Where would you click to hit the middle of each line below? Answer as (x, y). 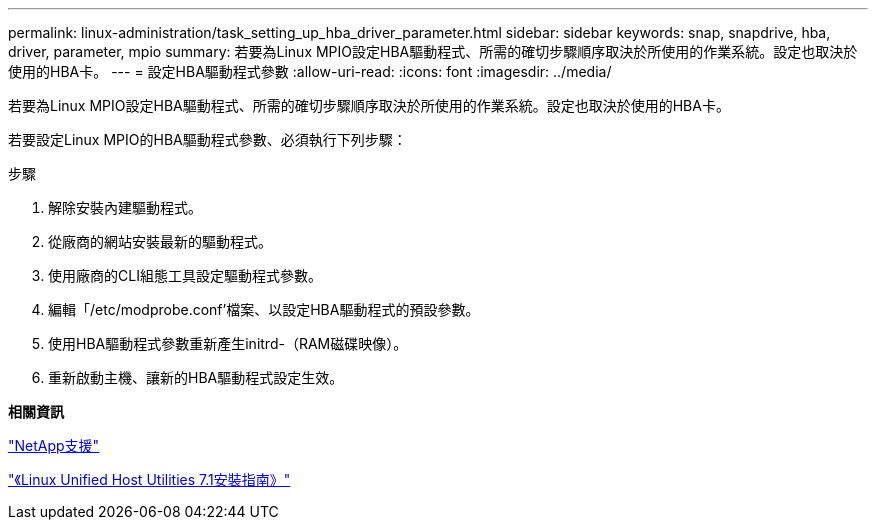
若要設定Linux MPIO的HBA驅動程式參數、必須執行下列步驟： (207, 139)
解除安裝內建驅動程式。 (125, 207)
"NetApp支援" (54, 445)
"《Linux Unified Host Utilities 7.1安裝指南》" (149, 479)
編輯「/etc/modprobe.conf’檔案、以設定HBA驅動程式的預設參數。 (264, 309)
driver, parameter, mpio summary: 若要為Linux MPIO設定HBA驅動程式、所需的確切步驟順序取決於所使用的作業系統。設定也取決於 (433, 51)
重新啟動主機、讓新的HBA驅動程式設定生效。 (196, 377)
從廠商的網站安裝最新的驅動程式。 (160, 241)
